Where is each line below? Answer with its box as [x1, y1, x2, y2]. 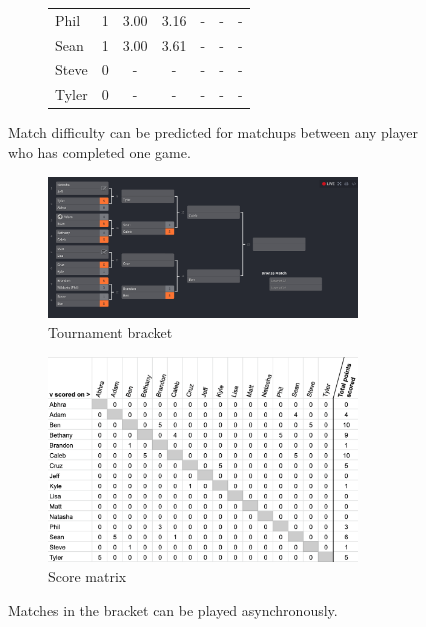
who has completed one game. [8, 141, 191, 162]
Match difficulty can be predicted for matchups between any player [8, 122, 419, 143]
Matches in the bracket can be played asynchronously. [8, 599, 338, 620]
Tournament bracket [48, 321, 173, 342]
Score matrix [48, 566, 127, 587]
